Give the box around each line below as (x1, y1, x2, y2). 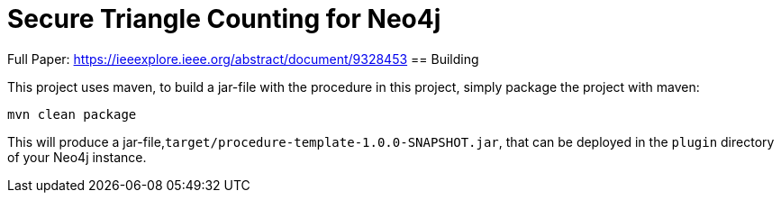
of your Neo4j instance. (7, 149, 147, 165)
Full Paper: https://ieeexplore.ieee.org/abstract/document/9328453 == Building (7, 50, 479, 67)
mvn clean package (7, 106, 137, 122)
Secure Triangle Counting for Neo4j (7, 4, 441, 34)
